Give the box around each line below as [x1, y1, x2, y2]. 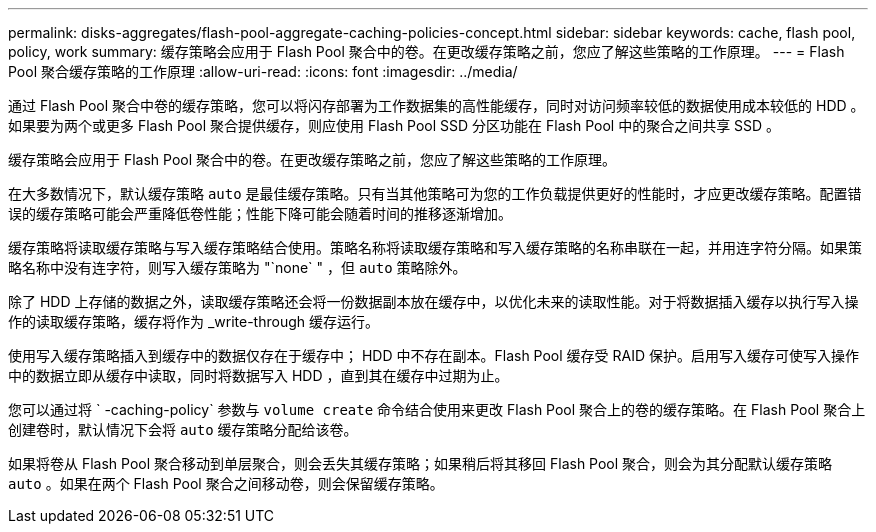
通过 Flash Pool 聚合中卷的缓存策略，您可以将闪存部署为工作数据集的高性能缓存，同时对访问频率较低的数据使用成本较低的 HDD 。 [8, 97, 865, 114]
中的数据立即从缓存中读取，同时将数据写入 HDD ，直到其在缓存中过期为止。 [8, 367, 509, 384]
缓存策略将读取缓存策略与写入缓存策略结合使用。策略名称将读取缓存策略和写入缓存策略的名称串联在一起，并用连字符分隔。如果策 [8, 239, 862, 256]
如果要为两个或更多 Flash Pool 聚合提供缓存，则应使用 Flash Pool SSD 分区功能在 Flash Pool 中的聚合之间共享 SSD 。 [8, 117, 781, 134]
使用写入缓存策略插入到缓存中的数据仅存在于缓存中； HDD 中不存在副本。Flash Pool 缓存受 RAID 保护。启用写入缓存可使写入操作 [8, 347, 859, 364]
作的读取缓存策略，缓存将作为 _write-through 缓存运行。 [8, 313, 379, 330]
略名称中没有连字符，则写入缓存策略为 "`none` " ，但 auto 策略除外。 [8, 259, 467, 276]
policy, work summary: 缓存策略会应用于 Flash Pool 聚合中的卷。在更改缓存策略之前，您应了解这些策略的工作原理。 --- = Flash [8, 43, 845, 60]
